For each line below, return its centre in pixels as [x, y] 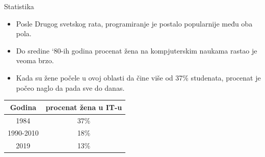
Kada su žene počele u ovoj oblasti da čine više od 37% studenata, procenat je [138, 77]
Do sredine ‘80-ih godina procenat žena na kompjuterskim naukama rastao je [137, 50]
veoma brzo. [35, 60]
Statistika [19, 6]
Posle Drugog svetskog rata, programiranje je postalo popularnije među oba [134, 23]
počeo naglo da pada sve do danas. [70, 87]
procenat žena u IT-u [84, 107]
